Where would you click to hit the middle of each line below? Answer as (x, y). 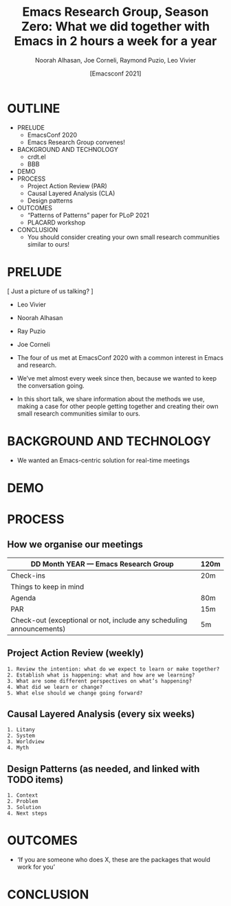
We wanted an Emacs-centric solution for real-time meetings (103, 460)
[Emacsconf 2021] (115, 73)
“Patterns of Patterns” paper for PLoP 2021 (88, 215)
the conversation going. (51, 385)
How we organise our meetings (75, 544)
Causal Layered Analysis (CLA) (71, 193)
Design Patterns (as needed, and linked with (103, 769)
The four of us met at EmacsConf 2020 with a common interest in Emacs (120, 357)
